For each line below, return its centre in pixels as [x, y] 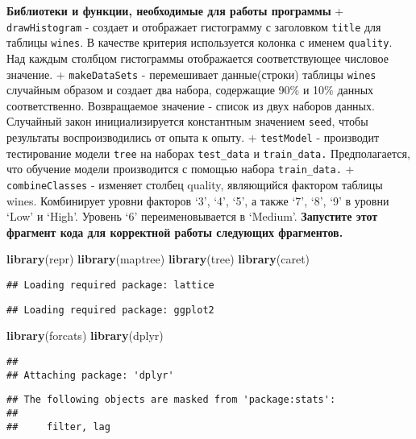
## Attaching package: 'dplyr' [90, 375]
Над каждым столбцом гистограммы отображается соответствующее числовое [198, 58]
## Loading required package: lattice [110, 285]
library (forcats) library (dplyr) [85, 335]
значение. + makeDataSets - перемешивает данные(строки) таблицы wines [191, 74]
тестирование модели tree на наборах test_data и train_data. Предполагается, [208, 153]
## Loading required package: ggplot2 [110, 310]
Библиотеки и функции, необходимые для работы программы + [175, 10]
